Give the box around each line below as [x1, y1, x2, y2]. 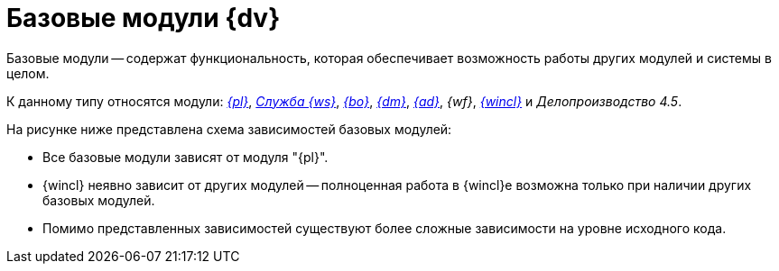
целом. [6, 65, 50, 81]
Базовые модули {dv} [6, 3, 281, 33]
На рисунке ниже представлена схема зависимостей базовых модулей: [6, 121, 452, 137]
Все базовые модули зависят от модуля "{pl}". [42, 149, 329, 165]
